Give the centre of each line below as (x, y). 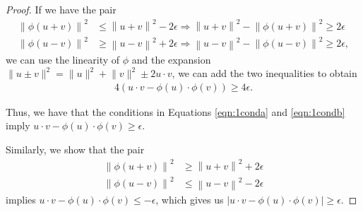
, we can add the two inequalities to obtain (264, 73)
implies (21, 199)
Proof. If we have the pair (61, 9)
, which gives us (190, 199)
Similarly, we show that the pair (75, 149)
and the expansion (171, 59)
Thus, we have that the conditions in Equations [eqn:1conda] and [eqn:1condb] (175, 111)
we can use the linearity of (63, 59)
